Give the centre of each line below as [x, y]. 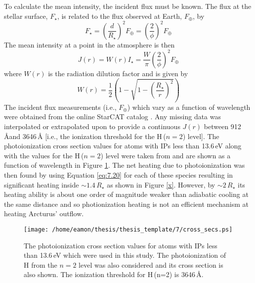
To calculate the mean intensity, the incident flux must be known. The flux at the [128, 6]
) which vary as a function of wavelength [189, 107]
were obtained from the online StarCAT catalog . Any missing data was [113, 117]
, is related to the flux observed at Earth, [119, 16]
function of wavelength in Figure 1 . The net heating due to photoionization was [125, 165]
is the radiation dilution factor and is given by [118, 73]
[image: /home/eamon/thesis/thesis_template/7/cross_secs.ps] [128, 229]
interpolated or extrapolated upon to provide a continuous [92, 126]
